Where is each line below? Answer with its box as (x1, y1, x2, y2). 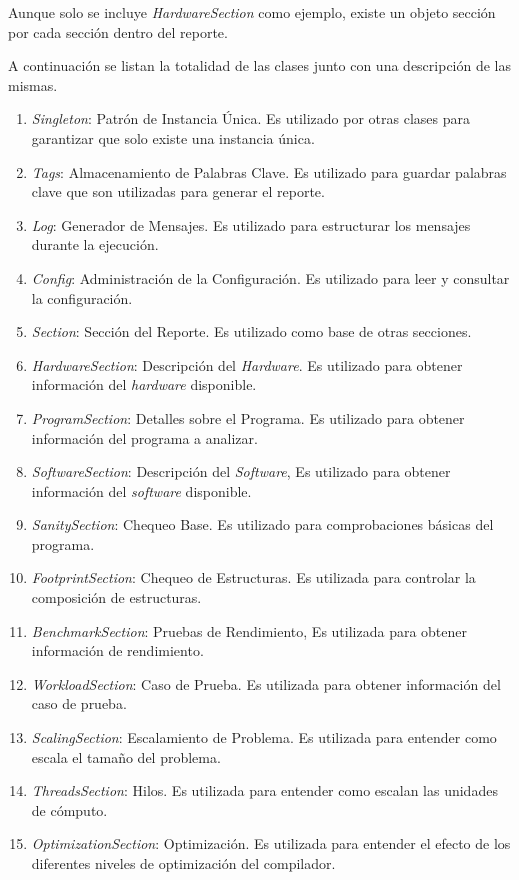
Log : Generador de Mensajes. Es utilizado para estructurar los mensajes (31, 214, 471, 235)
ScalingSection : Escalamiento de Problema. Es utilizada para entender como (31, 727, 497, 748)
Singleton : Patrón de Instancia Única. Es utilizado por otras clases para (31, 108, 471, 129)
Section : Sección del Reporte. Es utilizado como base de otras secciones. (31, 321, 472, 342)
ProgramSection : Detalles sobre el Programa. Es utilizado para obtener (31, 407, 465, 428)
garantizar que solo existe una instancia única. (31, 127, 315, 148)
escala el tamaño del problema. (31, 746, 221, 767)
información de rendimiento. (31, 640, 204, 661)
